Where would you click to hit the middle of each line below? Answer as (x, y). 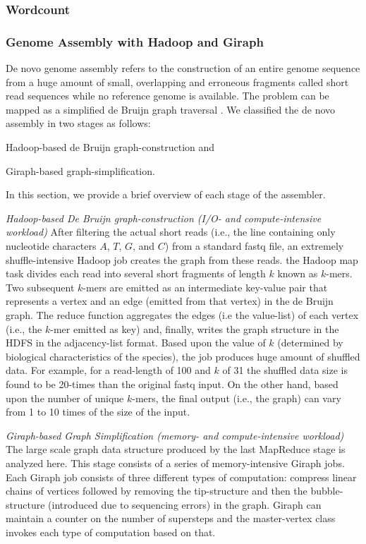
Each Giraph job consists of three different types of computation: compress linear (181, 477)
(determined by (310, 343)
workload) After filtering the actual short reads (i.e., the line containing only (171, 232)
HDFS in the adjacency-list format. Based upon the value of (136, 343)
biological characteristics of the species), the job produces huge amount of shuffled (183, 356)
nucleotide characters (51, 246)
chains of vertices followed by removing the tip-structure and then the (157, 491)
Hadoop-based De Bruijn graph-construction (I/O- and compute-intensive (164, 218)
